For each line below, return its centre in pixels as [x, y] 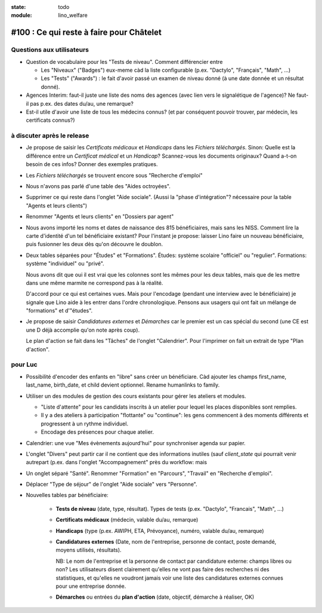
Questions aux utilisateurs [50, 50]
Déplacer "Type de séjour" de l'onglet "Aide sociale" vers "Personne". [112, 485]
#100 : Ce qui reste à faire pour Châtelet [86, 33]
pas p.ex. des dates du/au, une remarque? [82, 103]
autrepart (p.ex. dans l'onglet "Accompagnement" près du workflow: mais [117, 462]
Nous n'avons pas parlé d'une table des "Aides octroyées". [98, 186]
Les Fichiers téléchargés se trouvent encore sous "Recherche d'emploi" [114, 175]
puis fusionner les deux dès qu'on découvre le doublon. [95, 244]
